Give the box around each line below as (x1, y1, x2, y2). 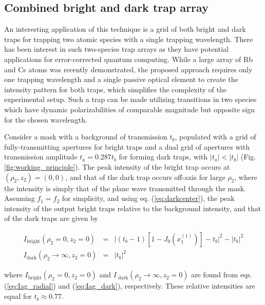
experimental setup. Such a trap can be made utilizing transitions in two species (4, 94, 257, 105)
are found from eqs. (191, 269, 252, 280)
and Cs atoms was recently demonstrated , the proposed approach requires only (4, 64, 253, 74)
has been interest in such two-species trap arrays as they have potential (4, 44, 229, 54)
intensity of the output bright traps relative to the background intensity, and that (4, 202, 261, 213)
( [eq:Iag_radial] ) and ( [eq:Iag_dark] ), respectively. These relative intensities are (4, 280, 255, 291)
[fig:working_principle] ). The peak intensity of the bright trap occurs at (4, 161, 230, 172)
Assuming (4, 193, 35, 204)
